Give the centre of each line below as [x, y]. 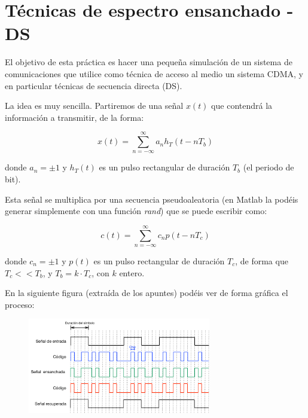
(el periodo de [269, 167]
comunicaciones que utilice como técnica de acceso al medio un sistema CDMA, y [154, 73]
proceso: [20, 304]
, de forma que [262, 261]
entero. [132, 272]
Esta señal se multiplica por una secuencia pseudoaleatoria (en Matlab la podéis [152, 199]
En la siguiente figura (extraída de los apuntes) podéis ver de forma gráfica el [147, 293]
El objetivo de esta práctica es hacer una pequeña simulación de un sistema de [149, 62]
